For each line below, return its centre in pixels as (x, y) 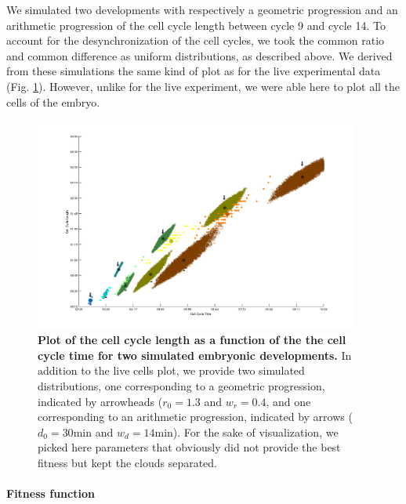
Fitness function (51, 493)
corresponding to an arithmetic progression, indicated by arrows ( (195, 417)
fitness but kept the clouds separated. (128, 462)
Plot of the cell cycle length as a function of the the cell (192, 340)
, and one (288, 401)
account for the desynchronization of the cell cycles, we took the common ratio (196, 40)
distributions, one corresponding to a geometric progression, (181, 386)
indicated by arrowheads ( (100, 401)
